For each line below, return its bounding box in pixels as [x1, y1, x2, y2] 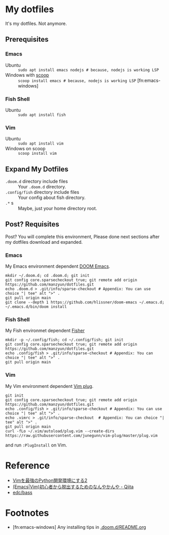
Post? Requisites [5, 220, 59, 229]
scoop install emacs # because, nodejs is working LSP [18, 78, 137, 83]
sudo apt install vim [18, 141, 64, 146]
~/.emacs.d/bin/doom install [5, 304, 67, 309]
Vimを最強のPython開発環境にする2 [12, 477, 88, 483]
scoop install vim [18, 151, 57, 156]
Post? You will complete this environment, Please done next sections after [5, 233, 160, 240]
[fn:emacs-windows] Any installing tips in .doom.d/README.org [12, 524, 146, 530]
